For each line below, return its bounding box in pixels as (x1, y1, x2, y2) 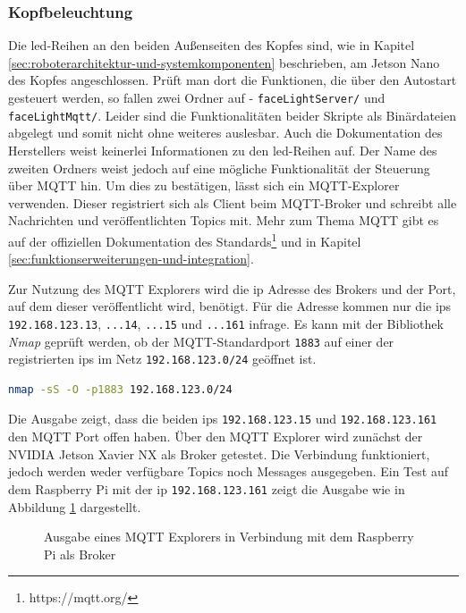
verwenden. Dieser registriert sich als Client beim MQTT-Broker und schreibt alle (8, 193, 457, 212)
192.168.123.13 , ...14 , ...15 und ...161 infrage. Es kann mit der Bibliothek (8, 314, 444, 332)
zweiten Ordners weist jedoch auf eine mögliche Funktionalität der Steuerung (8, 158, 430, 177)
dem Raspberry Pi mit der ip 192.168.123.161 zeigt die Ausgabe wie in (8, 479, 405, 498)
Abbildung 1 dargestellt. (8, 497, 141, 516)
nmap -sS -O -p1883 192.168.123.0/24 (8, 382, 233, 396)
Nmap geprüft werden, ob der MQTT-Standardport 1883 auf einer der (8, 332, 394, 350)
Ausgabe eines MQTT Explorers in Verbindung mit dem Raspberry (44, 527, 414, 546)
